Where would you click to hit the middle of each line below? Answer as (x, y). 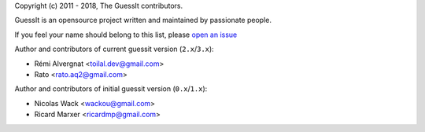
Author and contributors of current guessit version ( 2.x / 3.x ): (114, 49)
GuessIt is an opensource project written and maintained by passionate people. (143, 20)
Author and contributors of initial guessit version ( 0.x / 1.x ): (111, 89)
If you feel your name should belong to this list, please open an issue (126, 35)
